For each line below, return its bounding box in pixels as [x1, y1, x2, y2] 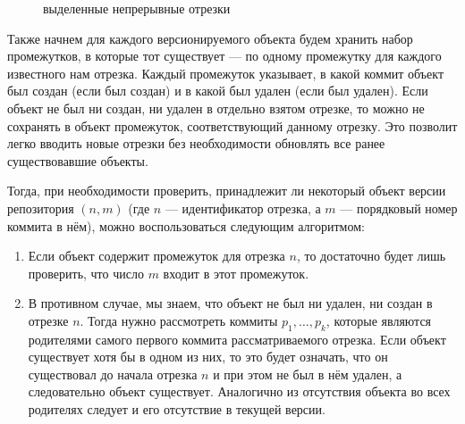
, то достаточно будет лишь [296, 246, 446, 265]
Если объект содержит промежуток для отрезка [28, 246, 285, 265]
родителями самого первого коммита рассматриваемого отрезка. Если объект [28, 329, 446, 348]
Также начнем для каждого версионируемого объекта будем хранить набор [7, 29, 413, 47]
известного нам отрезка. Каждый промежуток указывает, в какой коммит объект [7, 63, 444, 82]
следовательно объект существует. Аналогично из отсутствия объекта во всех [28, 382, 451, 401]
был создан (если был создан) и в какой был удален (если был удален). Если [7, 81, 428, 100]
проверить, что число [28, 263, 144, 282]
